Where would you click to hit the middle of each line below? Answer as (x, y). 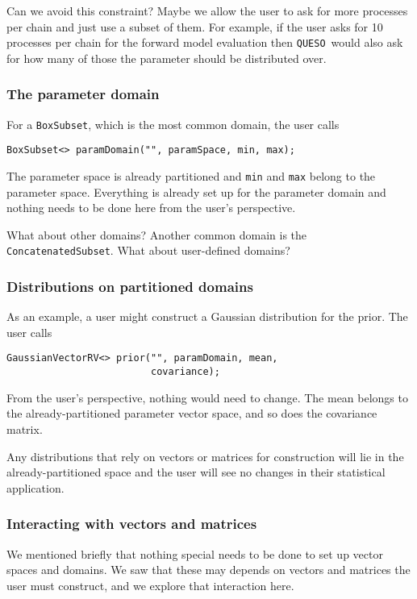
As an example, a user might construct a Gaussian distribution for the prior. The (207, 316)
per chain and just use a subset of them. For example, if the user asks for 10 (195, 26)
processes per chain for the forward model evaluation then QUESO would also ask (205, 42)
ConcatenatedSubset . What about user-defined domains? (148, 250)
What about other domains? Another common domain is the (157, 234)
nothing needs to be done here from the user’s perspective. (151, 208)
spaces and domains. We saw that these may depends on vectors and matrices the (208, 570)
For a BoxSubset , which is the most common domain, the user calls (173, 124)
